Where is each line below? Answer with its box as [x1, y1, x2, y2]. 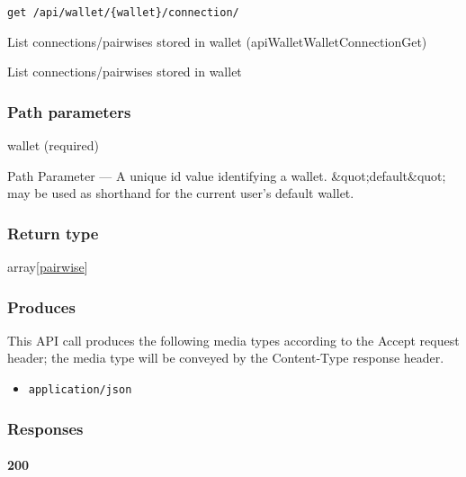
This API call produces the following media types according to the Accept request [7, 330, 460, 349]
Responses [7, 417, 84, 439]
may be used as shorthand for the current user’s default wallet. [7, 184, 354, 202]
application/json [28, 383, 132, 397]
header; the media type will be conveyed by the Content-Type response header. [7, 348, 444, 367]
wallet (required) [7, 136, 99, 155]
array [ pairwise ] [7, 257, 88, 276]
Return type [7, 221, 99, 244]
